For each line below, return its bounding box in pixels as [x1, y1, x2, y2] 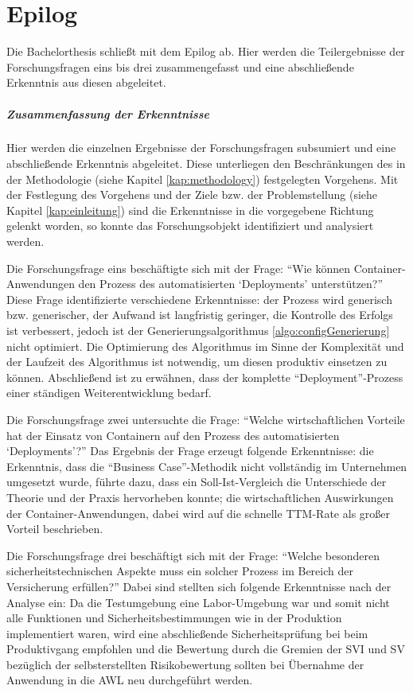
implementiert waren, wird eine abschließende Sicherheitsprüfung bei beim [6, 625, 368, 641]
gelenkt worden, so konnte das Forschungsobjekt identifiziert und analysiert [6, 217, 374, 234]
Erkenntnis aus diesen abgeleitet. [6, 74, 166, 91]
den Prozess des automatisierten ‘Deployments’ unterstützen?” [78, 275, 384, 292]
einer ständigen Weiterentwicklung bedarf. [6, 384, 212, 401]
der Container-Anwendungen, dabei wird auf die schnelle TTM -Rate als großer [6, 504, 391, 521]
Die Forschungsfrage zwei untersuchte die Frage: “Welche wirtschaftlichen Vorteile [6, 411, 405, 427]
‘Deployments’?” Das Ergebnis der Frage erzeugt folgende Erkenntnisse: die [6, 442, 374, 459]
